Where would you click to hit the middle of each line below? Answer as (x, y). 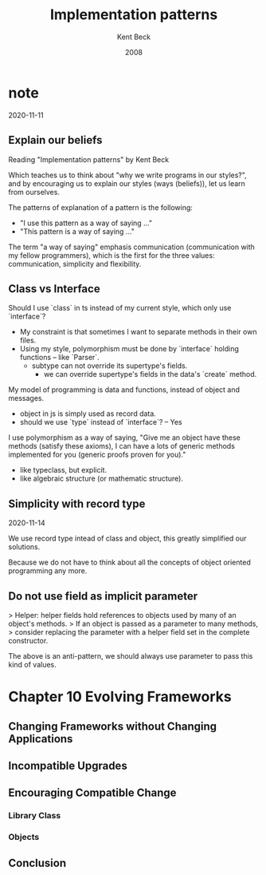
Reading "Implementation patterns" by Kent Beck (89, 159)
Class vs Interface (55, 289)
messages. (26, 398)
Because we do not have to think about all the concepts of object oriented (129, 562)
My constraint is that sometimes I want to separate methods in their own (138, 332)
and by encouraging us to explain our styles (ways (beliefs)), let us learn (127, 183)
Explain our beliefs (55, 140)
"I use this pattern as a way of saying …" (86, 223)
